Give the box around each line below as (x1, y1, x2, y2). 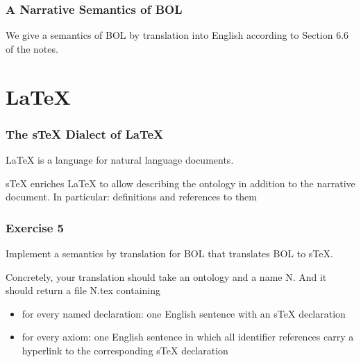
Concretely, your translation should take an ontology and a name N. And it (6, 269, 327, 284)
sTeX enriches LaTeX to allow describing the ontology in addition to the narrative (6, 175, 355, 190)
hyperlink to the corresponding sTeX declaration (22, 343, 228, 357)
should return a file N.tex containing (6, 283, 161, 298)
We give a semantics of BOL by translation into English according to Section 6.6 (6, 28, 349, 42)
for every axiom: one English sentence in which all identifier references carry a (22, 329, 354, 344)
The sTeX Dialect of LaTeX (6, 125, 164, 142)
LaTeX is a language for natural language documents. (6, 153, 234, 166)
